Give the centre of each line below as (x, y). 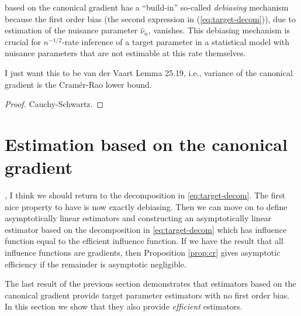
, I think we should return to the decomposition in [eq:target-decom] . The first (145, 195)
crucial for (23, 41)
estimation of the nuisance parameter (71, 30)
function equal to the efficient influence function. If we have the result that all (144, 241)
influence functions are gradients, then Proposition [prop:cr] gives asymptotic (143, 253)
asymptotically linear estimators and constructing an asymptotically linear (138, 218)
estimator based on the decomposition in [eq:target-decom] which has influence (146, 229)
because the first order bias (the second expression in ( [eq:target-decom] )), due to (150, 18)
